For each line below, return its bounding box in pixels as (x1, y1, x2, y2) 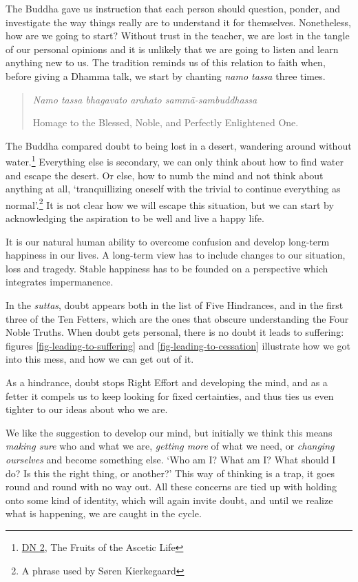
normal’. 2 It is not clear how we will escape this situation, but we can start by (6, 195, 334, 212)
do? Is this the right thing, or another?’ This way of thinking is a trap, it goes (6, 465, 335, 480)
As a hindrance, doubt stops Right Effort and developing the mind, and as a (6, 374, 328, 389)
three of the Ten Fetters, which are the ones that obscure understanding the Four (6, 311, 349, 325)
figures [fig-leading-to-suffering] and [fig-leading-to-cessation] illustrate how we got (6, 338, 351, 352)
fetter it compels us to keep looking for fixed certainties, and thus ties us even (6, 388, 334, 403)
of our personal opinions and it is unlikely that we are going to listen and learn (6, 41, 339, 56)
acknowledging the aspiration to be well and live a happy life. (6, 211, 264, 225)
